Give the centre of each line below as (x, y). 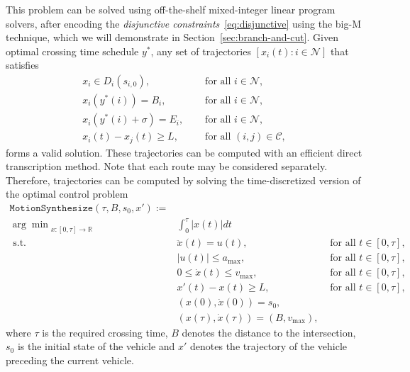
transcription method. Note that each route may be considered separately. (167, 166)
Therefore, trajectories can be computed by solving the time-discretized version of (183, 180)
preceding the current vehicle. (70, 360)
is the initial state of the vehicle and (96, 346)
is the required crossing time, (105, 332)
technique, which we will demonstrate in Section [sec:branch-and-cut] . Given (172, 37)
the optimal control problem (67, 194)
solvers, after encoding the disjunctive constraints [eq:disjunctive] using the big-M (183, 23)
